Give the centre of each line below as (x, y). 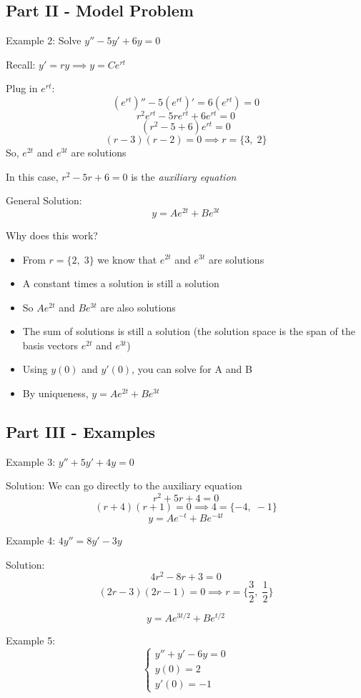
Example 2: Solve (44, 40)
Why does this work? (52, 235)
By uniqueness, (55, 393)
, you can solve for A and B (192, 369)
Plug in (22, 88)
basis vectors (50, 345)
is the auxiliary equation (184, 176)
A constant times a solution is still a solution (121, 283)
